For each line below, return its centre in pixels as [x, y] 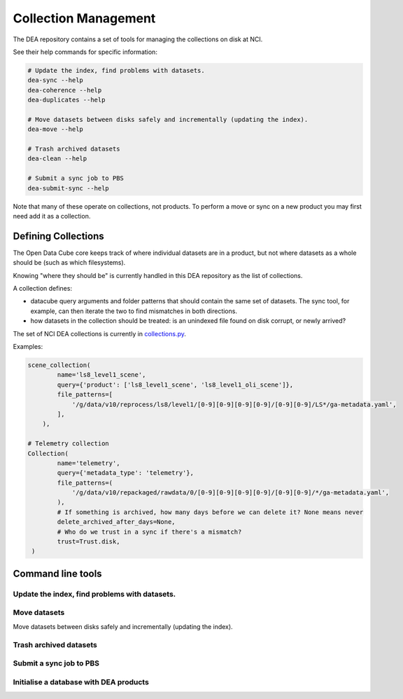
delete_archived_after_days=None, [116, 522]
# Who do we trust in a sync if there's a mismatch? [149, 532]
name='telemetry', [89, 463]
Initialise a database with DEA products [81, 681]
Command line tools [57, 573]
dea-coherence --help [65, 90]
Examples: [28, 347]
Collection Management [84, 18]
